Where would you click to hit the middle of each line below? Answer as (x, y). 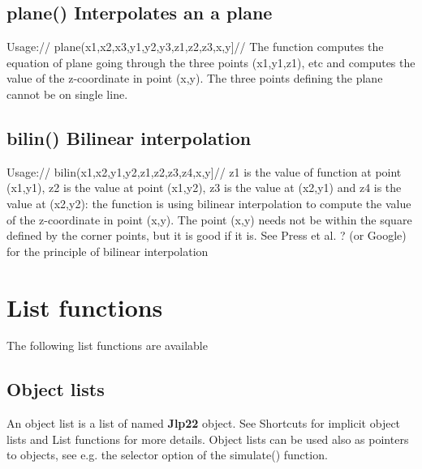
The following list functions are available (107, 345)
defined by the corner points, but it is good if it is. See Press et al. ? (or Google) (207, 235)
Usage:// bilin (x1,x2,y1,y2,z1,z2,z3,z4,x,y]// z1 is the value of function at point (204, 171)
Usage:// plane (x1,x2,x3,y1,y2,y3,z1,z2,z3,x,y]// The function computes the (195, 47)
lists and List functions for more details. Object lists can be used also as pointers (208, 439)
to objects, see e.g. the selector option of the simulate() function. (167, 455)
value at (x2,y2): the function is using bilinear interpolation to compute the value (209, 203)
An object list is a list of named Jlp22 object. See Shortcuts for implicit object (204, 423)
